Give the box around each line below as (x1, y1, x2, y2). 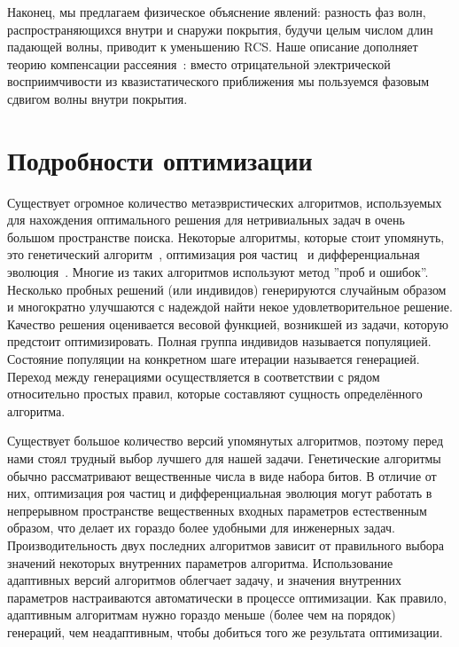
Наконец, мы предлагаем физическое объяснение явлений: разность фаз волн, (7, 3, 426, 20)
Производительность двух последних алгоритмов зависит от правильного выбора (7, 535, 445, 554)
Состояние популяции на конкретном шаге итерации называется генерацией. (7, 350, 420, 368)
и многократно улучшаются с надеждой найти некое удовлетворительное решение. (7, 297, 453, 316)
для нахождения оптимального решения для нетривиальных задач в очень (7, 210, 405, 229)
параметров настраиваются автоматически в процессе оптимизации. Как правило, (7, 588, 447, 606)
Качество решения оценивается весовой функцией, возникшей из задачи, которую (7, 314, 448, 333)
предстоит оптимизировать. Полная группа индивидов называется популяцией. (7, 332, 432, 351)
